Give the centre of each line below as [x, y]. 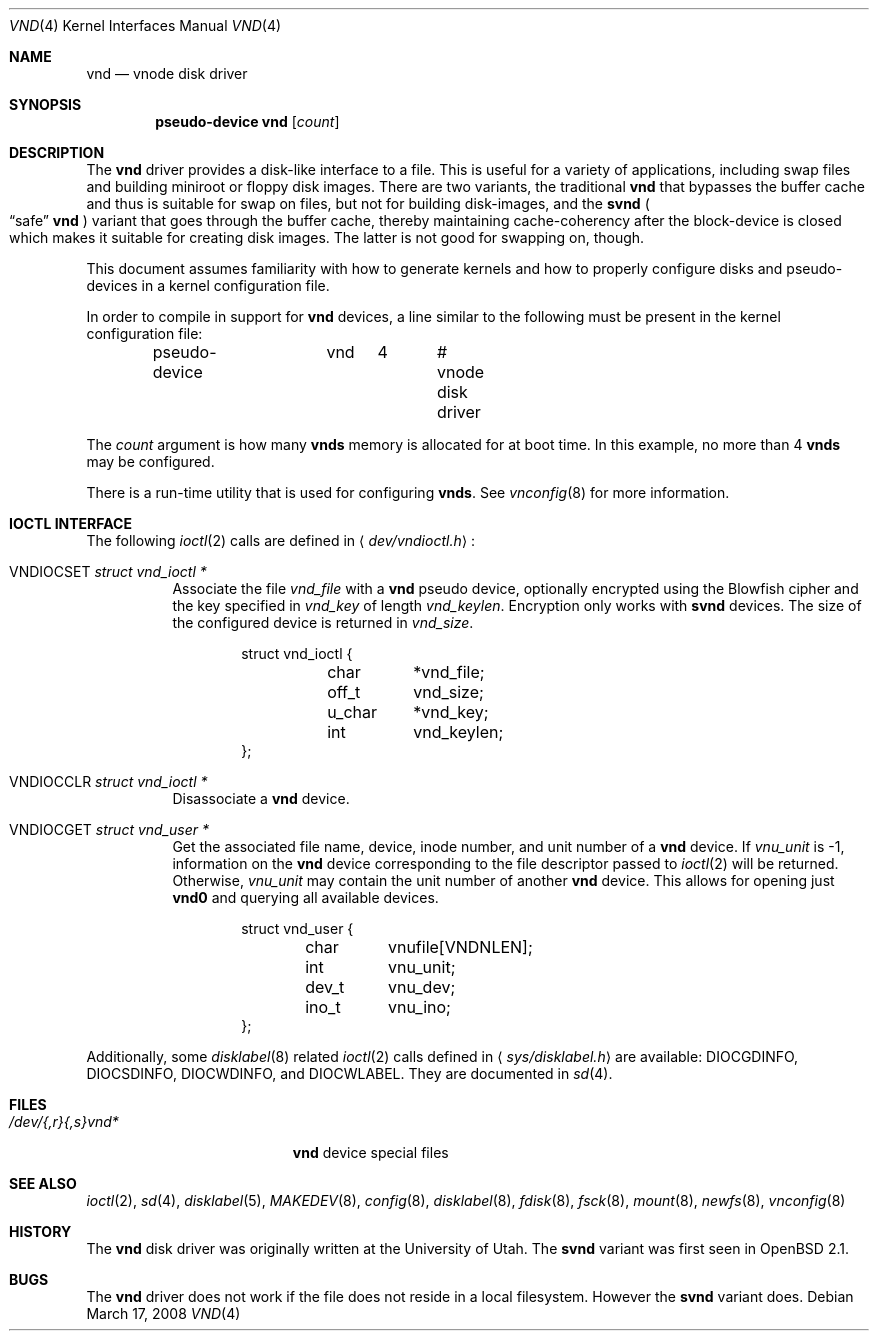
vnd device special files [370, 1152]
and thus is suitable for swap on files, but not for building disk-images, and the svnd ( [368, 203]
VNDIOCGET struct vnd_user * [109, 829]
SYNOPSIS [45, 104]
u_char [352, 712]
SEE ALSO [43, 1183]
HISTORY [40, 1231]
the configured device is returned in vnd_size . [323, 622]
